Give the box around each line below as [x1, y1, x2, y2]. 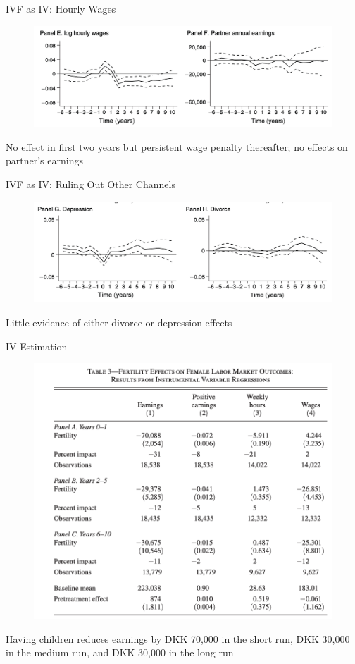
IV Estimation [6, 338, 68, 353]
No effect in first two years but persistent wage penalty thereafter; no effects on [6, 139, 348, 154]
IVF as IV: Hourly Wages [6, 1, 116, 16]
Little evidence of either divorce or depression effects [6, 314, 232, 329]
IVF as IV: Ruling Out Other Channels [6, 177, 175, 192]
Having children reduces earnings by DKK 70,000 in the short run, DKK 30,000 [6, 631, 350, 646]
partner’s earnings [6, 153, 83, 168]
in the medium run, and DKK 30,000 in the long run [6, 645, 234, 660]
